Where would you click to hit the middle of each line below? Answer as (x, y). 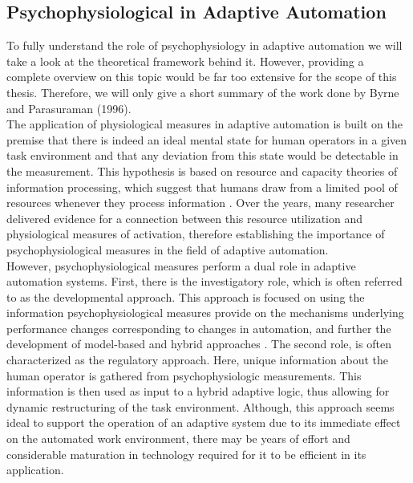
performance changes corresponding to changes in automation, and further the (199, 328)
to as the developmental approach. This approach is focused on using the (186, 296)
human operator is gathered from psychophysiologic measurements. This (184, 375)
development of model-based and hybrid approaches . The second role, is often (199, 344)
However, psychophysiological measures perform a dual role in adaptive (181, 265)
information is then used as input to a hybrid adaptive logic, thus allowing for (198, 391)
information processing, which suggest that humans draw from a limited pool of (202, 187)
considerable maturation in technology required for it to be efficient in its (186, 454)
